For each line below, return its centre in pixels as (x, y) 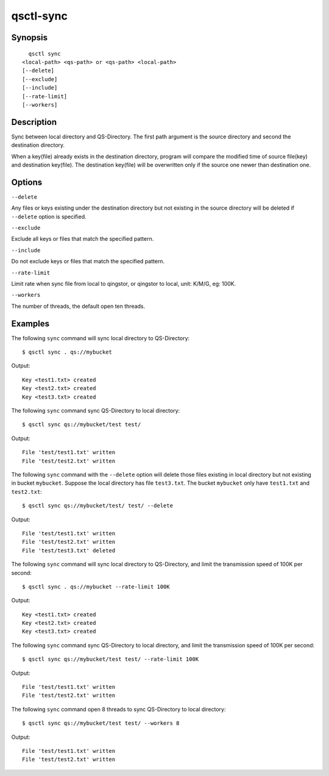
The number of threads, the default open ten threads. (78, 306)
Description (34, 122)
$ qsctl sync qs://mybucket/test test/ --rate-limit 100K (111, 659)
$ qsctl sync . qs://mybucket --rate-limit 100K (96, 586)
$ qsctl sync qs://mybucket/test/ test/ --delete (98, 506)
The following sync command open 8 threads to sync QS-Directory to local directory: (119, 709)
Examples (30, 323)
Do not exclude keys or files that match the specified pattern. (88, 262)
